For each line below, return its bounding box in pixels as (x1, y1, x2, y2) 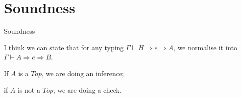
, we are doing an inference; (41, 68, 124, 78)
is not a (18, 84, 40, 95)
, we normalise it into (173, 42, 238, 52)
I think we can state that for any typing (4, 42, 124, 52)
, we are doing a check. (53, 84, 121, 95)
